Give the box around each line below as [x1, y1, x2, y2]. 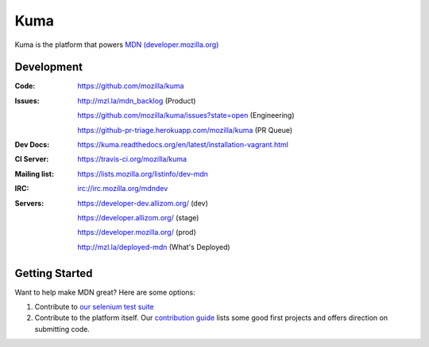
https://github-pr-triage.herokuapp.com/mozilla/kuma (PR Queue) [77, 125, 293, 135]
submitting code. [34, 324, 91, 333]
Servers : [14, 198, 44, 208]
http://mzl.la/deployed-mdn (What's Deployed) [77, 242, 230, 251]
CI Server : [14, 154, 49, 164]
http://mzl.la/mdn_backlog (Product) [77, 96, 196, 105]
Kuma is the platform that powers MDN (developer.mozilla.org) [14, 40, 219, 49]
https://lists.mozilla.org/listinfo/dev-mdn [77, 169, 208, 178]
